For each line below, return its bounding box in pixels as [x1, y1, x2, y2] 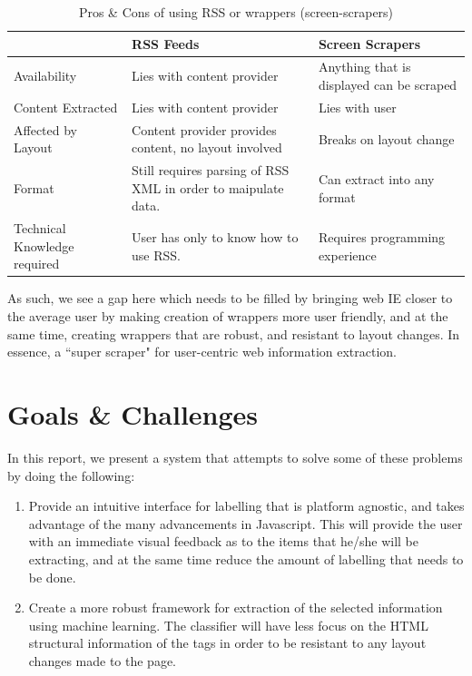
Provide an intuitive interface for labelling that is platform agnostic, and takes [28, 496, 465, 515]
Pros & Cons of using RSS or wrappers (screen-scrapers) [78, 3, 394, 21]
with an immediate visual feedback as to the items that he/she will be [28, 532, 419, 551]
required [14, 254, 60, 273]
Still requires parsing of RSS [132, 161, 290, 180]
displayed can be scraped [318, 75, 457, 94]
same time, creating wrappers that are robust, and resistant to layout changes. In [7, 324, 460, 343]
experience [318, 245, 377, 264]
